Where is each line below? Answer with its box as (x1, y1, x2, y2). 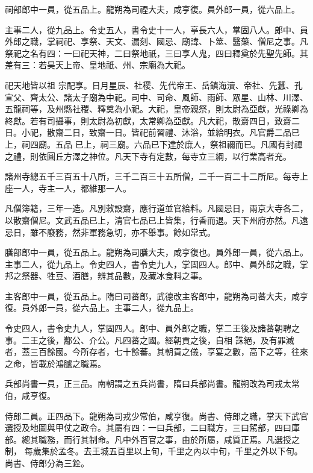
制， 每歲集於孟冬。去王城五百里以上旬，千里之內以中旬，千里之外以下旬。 (5, 445, 303, 457)
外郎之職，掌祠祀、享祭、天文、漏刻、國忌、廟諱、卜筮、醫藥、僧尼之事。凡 (5, 35, 308, 48)
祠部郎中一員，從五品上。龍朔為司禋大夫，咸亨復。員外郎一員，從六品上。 (5, 3, 300, 15)
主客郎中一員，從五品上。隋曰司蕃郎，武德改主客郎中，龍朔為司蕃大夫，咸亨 (5, 289, 308, 302)
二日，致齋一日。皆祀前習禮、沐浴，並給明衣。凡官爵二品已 (63, 126, 300, 139)
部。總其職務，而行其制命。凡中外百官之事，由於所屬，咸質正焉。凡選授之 (5, 433, 300, 445)
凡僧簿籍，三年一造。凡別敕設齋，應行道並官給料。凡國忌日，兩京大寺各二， (5, 202, 308, 215)
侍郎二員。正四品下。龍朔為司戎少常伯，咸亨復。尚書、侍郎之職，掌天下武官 (5, 409, 308, 422)
